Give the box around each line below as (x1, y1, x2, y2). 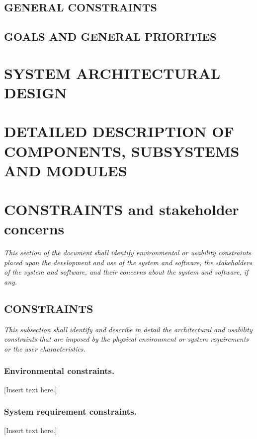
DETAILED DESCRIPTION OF (4, 121, 234, 142)
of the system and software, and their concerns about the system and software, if (4, 267, 249, 277)
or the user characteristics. (4, 343, 86, 354)
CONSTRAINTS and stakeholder (4, 199, 239, 219)
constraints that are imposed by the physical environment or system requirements (4, 334, 249, 344)
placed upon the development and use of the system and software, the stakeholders (4, 257, 253, 267)
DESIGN (4, 82, 67, 102)
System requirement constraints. (4, 405, 137, 418)
